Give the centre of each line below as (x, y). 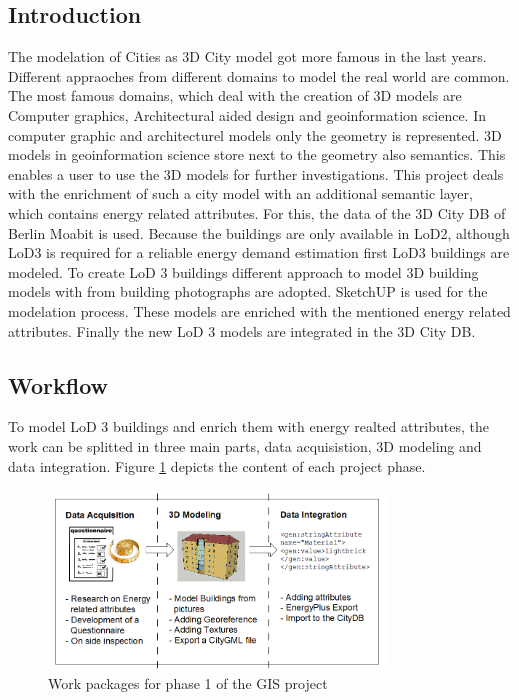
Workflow (58, 384)
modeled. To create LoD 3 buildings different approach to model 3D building (243, 271)
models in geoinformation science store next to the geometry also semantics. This (257, 154)
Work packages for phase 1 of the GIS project (188, 682)
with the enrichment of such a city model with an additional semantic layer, (240, 193)
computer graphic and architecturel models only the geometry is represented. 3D (255, 134)
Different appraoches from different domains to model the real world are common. (259, 75)
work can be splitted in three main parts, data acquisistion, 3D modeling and (245, 445)
